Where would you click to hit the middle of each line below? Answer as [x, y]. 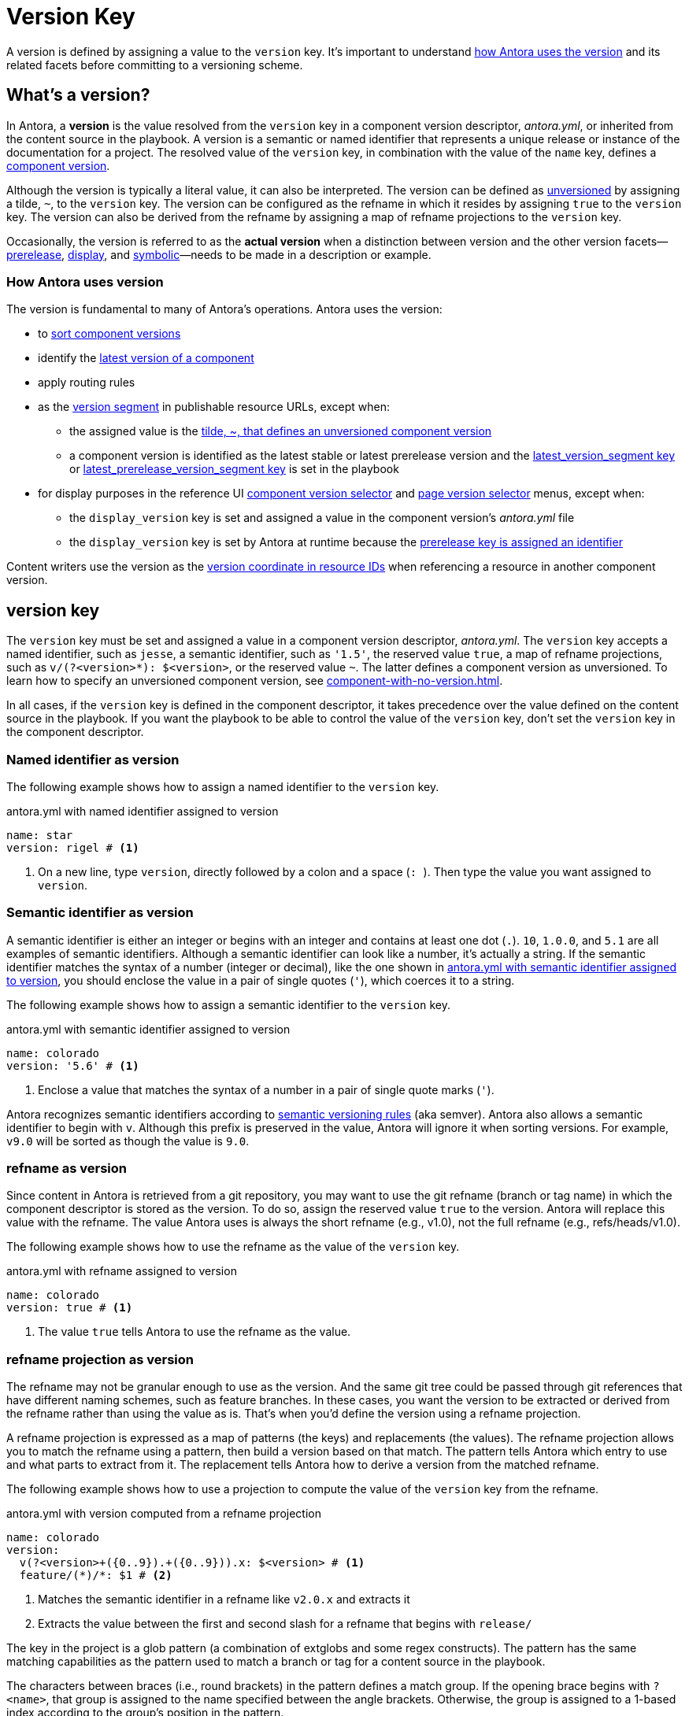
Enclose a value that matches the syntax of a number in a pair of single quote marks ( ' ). [266, 1089]
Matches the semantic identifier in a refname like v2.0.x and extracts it [224, 1600]
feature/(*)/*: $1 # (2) [96, 1575]
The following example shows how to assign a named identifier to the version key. [223, 786]
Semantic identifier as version [100, 913]
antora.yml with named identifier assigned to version [143, 811]
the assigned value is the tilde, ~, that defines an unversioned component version [281, 431]
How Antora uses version [85, 281]
